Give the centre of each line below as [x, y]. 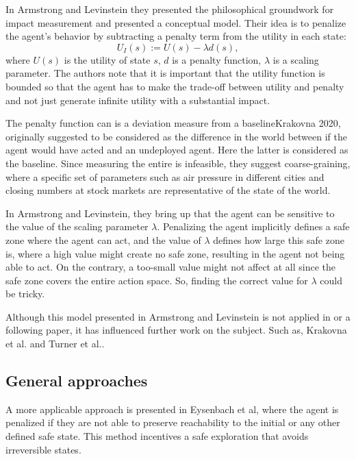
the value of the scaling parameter [77, 226]
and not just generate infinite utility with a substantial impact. [138, 100]
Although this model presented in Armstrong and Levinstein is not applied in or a [178, 316]
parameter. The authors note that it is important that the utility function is [165, 73]
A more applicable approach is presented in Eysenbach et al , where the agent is [172, 409]
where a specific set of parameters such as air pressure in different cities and [165, 176]
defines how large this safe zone [279, 239]
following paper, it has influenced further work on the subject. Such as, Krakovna [176, 330]
